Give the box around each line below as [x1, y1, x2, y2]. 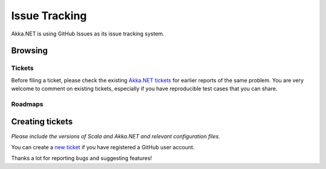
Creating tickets [11, 117, 73, 127]
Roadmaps [11, 100, 43, 108]
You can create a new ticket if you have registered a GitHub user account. [11, 143, 195, 150]
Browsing [11, 46, 48, 56]
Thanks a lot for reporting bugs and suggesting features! [11, 155, 152, 162]
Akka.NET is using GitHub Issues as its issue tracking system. [11, 30, 165, 37]
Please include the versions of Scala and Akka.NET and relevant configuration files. [11, 132, 220, 140]
